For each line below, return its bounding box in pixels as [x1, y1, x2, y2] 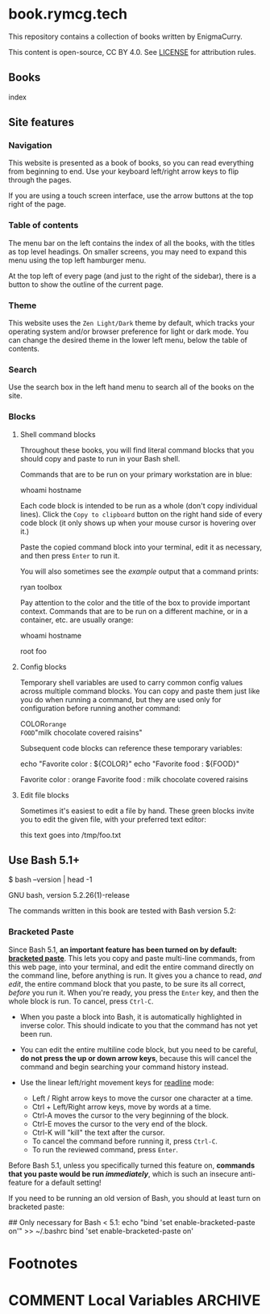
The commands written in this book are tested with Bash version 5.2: [8, 906, 236, 916]
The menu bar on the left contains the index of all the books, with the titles [8, 238, 255, 247]
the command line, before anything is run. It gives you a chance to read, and [8, 971, 262, 980]
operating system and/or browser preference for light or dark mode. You [8, 326, 249, 336]
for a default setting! [33, 1177, 102, 1187]
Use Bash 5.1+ [8, 853, 81, 867]
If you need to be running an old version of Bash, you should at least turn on [8, 1193, 261, 1202]
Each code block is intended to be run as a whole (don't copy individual [19, 500, 258, 510]
